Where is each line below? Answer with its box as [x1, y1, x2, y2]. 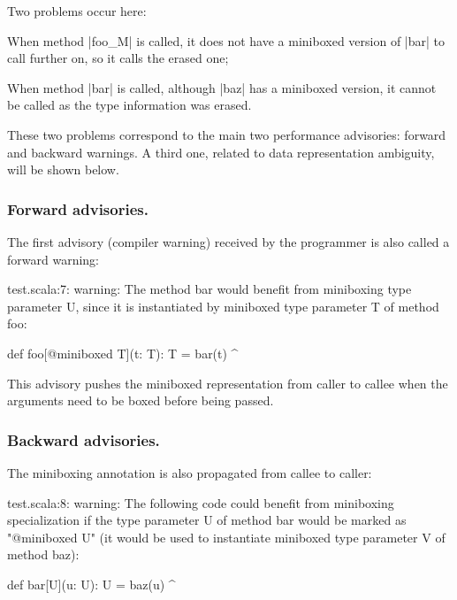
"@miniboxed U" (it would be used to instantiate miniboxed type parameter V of [7, 527, 446, 546]
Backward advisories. [7, 428, 160, 450]
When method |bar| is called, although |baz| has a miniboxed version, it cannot [7, 78, 437, 96]
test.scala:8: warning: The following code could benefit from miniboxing [7, 493, 394, 512]
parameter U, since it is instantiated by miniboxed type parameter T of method [7, 296, 439, 315]
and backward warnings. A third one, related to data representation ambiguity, [7, 142, 435, 161]
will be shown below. [7, 160, 119, 179]
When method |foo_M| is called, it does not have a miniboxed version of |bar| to [7, 31, 445, 50]
